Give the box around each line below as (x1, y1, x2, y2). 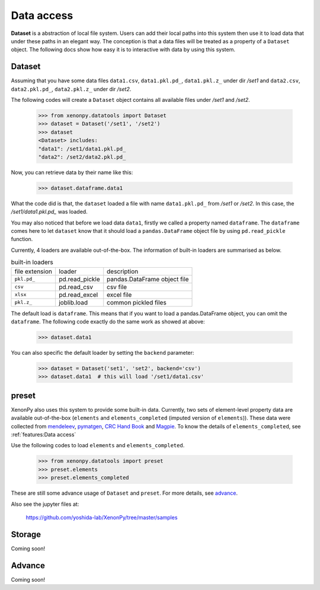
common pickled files (107, 298, 167, 306)
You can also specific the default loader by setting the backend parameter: (11, 349, 194, 356)
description (107, 267, 139, 275)
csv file (107, 283, 127, 291)
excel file (107, 290, 132, 299)
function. (11, 236, 33, 243)
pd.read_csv (58, 283, 94, 291)
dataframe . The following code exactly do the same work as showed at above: (11, 318, 206, 325)
